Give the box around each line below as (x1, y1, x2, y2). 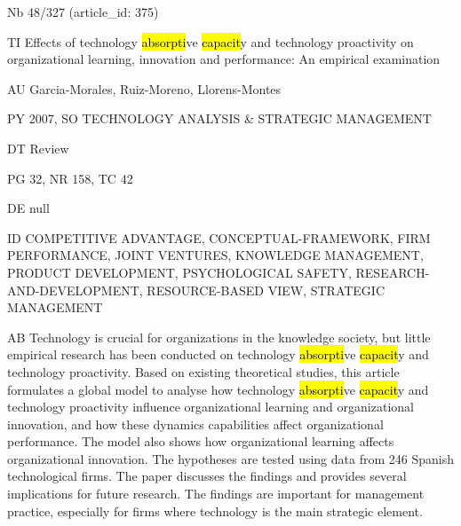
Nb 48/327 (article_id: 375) (7, 3, 159, 20)
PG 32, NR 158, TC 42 (7, 169, 133, 187)
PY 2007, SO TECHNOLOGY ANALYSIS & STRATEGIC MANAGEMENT (7, 109, 432, 128)
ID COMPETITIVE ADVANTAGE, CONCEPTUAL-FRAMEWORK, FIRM (7, 228, 431, 247)
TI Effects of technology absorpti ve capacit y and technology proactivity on (7, 32, 414, 51)
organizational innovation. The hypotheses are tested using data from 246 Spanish (7, 449, 454, 467)
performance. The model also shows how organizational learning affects (7, 432, 394, 451)
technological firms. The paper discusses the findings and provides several (7, 467, 407, 485)
